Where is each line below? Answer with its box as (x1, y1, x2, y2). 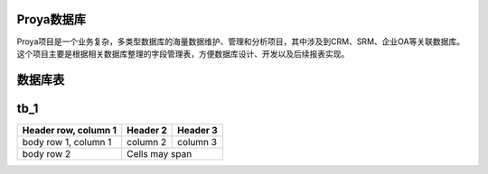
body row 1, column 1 (22, 135, 112, 148)
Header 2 (127, 124, 167, 136)
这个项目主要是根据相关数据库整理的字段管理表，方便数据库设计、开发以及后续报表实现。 (16, 48, 350, 59)
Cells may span (127, 147, 192, 160)
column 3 (177, 135, 217, 148)
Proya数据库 (16, 12, 86, 27)
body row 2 (22, 147, 71, 160)
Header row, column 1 (22, 124, 117, 136)
